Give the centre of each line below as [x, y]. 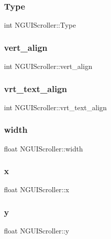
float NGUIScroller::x [37, 189]
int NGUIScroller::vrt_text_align [55, 107]
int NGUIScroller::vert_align [48, 66]
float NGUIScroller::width [43, 148]
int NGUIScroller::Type [40, 25]
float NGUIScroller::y [37, 231]
